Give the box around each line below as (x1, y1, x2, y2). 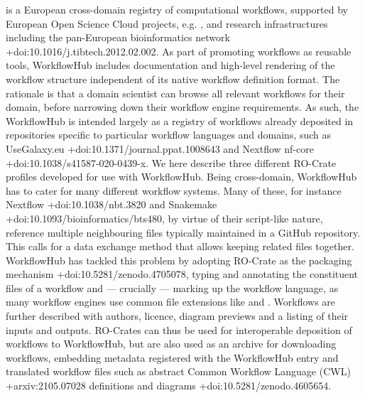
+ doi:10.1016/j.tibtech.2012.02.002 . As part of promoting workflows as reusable (6, 43, 352, 58)
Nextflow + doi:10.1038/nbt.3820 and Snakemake (6, 197, 217, 212)
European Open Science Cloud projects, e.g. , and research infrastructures (6, 16, 328, 31)
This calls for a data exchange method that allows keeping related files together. (6, 239, 354, 254)
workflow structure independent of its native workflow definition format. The (6, 71, 340, 86)
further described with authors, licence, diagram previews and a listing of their (6, 308, 349, 323)
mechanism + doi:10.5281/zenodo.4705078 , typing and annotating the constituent (6, 267, 359, 281)
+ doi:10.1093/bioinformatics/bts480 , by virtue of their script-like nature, (6, 210, 323, 225)
